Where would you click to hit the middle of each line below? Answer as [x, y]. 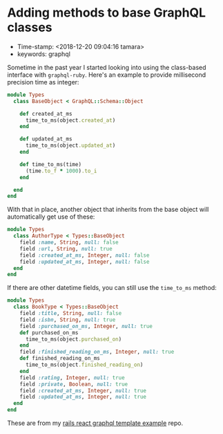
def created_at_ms [46, 114]
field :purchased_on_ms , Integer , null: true [86, 326]
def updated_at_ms [46, 139]
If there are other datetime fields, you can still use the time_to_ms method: [112, 288]
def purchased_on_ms [49, 333]
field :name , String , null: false [69, 243]
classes [30, 27]
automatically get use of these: [51, 217]
